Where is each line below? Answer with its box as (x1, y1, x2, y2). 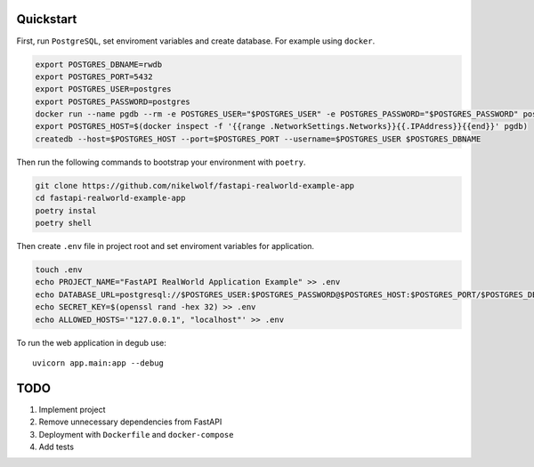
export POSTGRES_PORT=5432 (35, 71, 153, 82)
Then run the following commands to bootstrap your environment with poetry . (16, 157, 306, 167)
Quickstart (16, 12, 77, 27)
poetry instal (35, 205, 97, 215)
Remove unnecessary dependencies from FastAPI (38, 416, 222, 427)
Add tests (38, 441, 75, 452)
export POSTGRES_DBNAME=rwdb (35, 59, 163, 69)
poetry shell (35, 218, 93, 228)
